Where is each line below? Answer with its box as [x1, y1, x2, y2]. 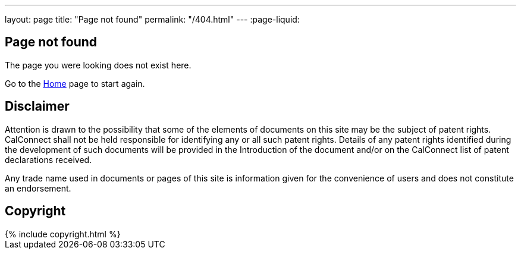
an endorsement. [5, 183, 71, 193]
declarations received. [5, 154, 92, 165]
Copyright [5, 203, 66, 219]
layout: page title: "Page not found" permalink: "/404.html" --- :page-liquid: [5, 14, 300, 24]
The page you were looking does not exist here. [5, 59, 192, 70]
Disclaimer [5, 99, 70, 114]
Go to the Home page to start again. [5, 78, 145, 89]
